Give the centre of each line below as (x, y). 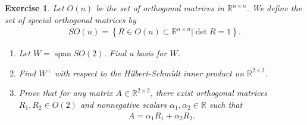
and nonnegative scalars (123, 104)
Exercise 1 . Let (35, 8)
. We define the (274, 8)
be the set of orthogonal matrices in (160, 8)
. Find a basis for (135, 53)
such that (226, 104)
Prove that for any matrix (66, 93)
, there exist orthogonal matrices (209, 93)
